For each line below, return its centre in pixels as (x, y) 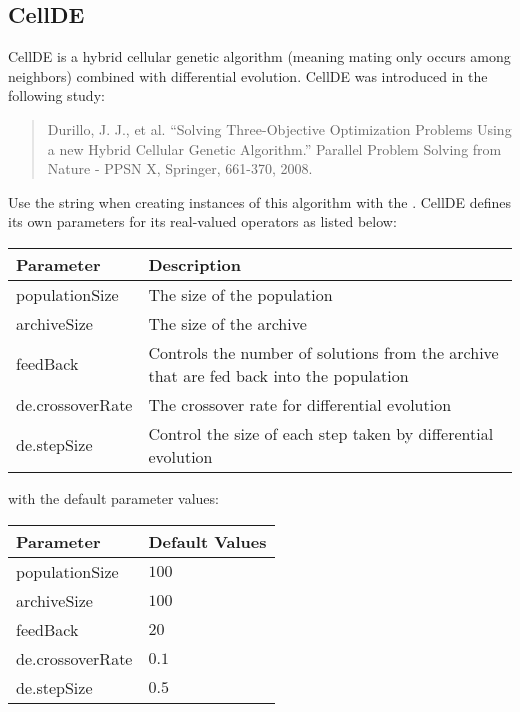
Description (195, 264)
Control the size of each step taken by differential (321, 433)
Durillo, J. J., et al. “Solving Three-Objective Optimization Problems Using (279, 128)
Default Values (207, 541)
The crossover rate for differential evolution (300, 404)
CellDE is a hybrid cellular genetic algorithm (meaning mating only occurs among (259, 56)
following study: (56, 95)
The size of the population (240, 294)
